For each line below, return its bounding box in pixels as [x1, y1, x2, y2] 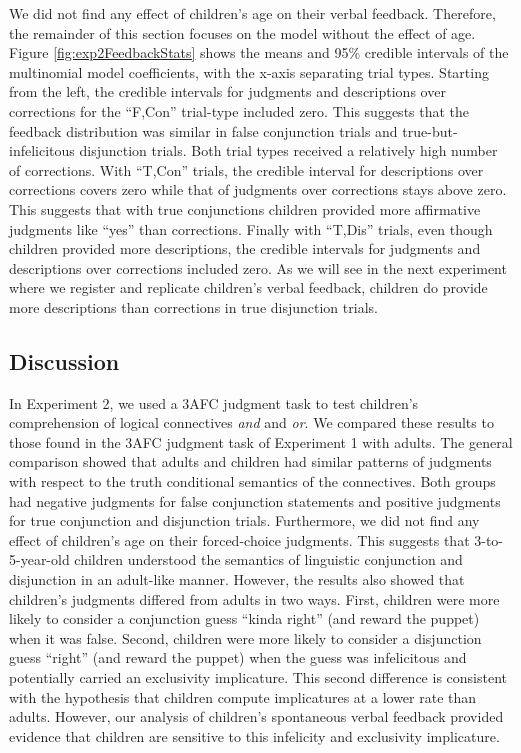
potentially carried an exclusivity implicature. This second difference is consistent [9, 667, 507, 688]
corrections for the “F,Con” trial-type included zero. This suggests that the [9, 100, 470, 121]
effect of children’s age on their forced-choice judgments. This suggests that [9, 529, 470, 550]
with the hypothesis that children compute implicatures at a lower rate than [9, 686, 477, 707]
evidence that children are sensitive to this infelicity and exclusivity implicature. [9, 725, 500, 746]
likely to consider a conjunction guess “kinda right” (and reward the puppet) [9, 608, 480, 629]
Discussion [9, 345, 120, 376]
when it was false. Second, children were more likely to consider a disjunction [9, 627, 482, 648]
